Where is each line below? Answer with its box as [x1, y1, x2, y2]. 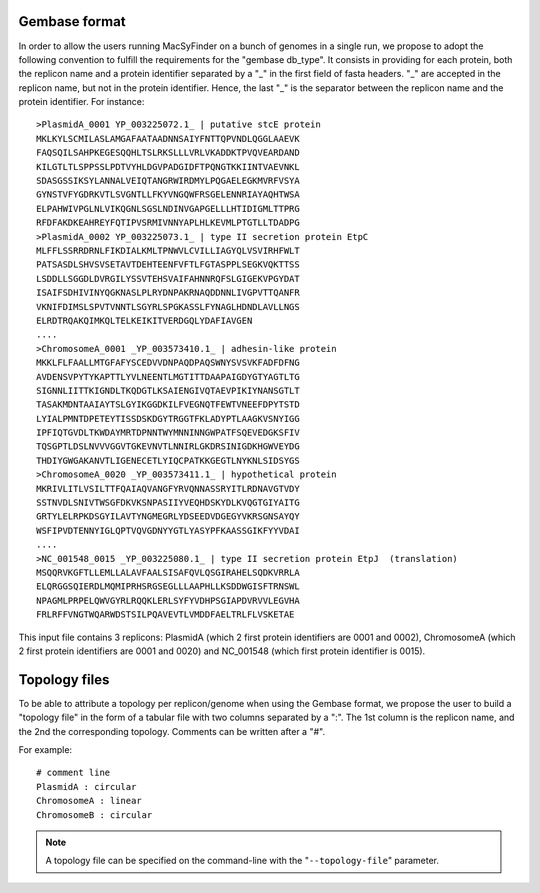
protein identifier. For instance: [18, 96, 145, 108]
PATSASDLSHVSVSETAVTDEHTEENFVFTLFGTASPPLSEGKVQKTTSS [36, 259, 300, 270]
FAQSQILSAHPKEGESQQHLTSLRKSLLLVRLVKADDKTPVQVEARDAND [36, 147, 300, 159]
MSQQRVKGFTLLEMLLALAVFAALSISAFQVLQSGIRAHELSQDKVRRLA [36, 566, 300, 578]
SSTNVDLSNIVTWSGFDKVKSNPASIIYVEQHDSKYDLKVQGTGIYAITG [36, 497, 300, 509]
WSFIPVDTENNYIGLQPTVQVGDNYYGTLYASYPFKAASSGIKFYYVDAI [36, 525, 300, 536]
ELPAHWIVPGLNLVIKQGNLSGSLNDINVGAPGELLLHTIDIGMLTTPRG [36, 203, 300, 214]
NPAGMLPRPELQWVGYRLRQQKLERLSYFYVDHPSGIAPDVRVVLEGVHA [36, 595, 300, 606]
